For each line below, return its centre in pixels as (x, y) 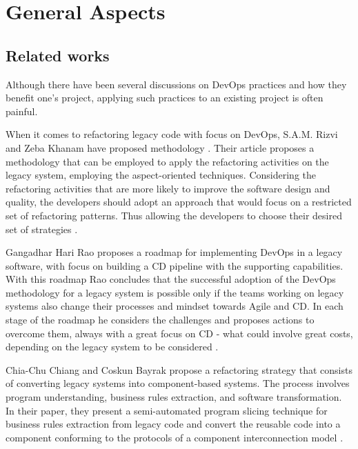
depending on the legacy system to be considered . (112, 347)
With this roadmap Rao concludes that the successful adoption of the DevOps (171, 279)
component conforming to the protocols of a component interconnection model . (175, 437)
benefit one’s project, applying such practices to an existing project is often (165, 98)
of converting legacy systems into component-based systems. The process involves (178, 383)
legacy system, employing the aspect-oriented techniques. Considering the (161, 175)
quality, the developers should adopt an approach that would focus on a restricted (179, 202)
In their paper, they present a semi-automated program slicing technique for (167, 410)
